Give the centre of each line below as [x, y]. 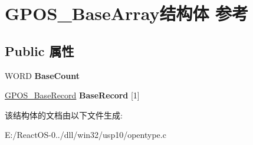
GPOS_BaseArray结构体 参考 [127, 13]
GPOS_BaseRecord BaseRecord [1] [72, 95]
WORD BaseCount [42, 75]
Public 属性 [40, 50]
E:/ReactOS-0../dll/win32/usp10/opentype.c [86, 135]
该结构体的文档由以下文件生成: [64, 115]
